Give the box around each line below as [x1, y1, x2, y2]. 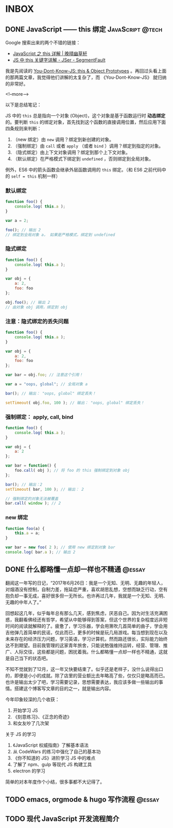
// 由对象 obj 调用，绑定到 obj [5, 304, 68, 309]
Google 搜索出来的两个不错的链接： [5, 40, 81, 45]
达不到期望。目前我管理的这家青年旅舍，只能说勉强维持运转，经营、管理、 [5, 642, 163, 648]
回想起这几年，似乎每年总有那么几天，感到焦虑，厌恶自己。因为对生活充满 [5, 610, 163, 616]
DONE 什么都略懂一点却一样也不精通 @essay [5, 565, 146, 574]
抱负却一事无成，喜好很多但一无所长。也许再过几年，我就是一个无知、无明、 [5, 593, 168, 599]
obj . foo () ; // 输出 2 [5, 300, 50, 305]
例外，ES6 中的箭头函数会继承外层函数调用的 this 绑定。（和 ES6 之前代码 [5, 167, 162, 173]
